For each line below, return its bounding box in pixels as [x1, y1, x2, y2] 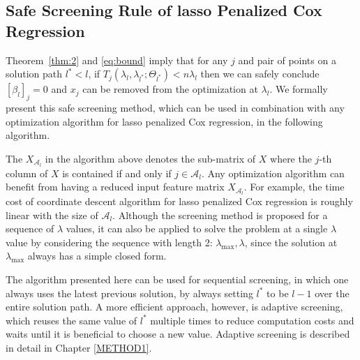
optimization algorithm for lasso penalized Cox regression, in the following [6, 114, 323, 128]
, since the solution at [244, 234, 338, 249]
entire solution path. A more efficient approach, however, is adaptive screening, [6, 299, 343, 314]
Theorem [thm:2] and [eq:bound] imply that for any [6, 52, 228, 67]
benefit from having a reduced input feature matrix [6, 179, 225, 194]
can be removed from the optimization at [82, 82, 258, 96]
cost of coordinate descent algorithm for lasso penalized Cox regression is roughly [6, 194, 353, 209]
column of [6, 165, 48, 180]
